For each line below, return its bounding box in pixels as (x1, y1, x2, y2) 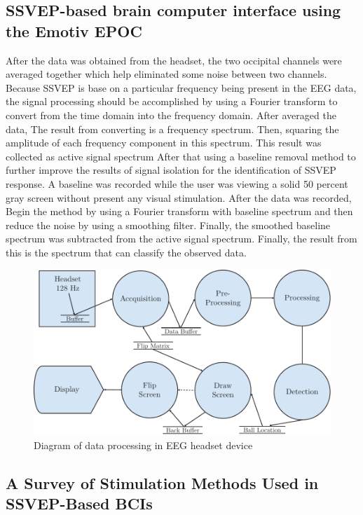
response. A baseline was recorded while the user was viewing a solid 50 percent (6, 176, 348, 191)
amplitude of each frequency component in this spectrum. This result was (6, 135, 322, 150)
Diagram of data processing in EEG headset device (34, 437, 253, 452)
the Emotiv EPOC (6, 20, 142, 41)
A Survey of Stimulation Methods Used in (6, 472, 319, 493)
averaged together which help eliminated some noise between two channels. (6, 67, 327, 81)
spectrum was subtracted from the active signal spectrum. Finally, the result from (6, 231, 357, 246)
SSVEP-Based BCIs (6, 492, 153, 514)
